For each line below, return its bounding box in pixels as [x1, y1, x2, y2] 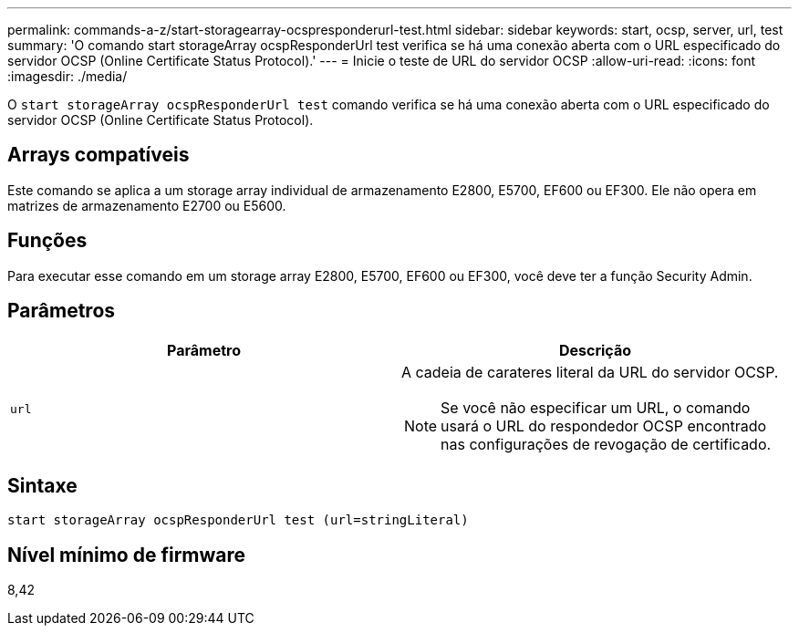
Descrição [558, 340, 632, 359]
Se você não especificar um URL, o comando [441, 398, 751, 417]
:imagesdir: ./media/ [7, 68, 128, 84]
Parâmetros [7, 299, 116, 323]
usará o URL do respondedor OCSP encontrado [441, 416, 767, 435]
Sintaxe [7, 473, 78, 497]
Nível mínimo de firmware [7, 543, 246, 566]
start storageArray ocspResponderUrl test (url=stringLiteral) [7, 513, 469, 528]
